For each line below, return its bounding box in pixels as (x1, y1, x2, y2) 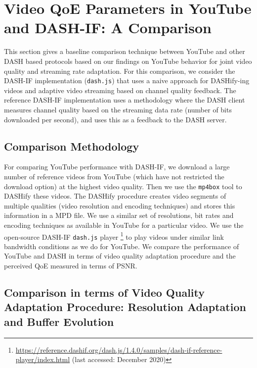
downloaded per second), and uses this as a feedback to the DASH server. (4, 114, 227, 124)
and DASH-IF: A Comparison (4, 17, 212, 38)
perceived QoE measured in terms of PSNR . (4, 261, 137, 271)
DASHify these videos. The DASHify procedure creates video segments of (4, 191, 226, 201)
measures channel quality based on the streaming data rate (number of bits (4, 104, 232, 114)
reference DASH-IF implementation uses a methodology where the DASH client (4, 95, 245, 105)
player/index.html (15, 354, 70, 365)
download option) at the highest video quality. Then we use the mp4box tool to (4, 181, 242, 191)
